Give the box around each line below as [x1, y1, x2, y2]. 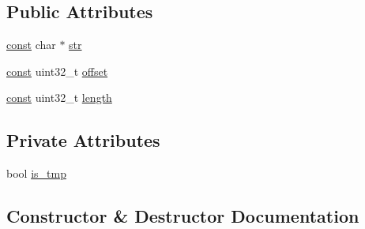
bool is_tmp [6, 165, 66, 182]
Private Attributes [6, 128, 160, 152]
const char [6, 36, 56, 53]
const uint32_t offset [6, 62, 108, 79]
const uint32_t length [6, 89, 112, 106]
